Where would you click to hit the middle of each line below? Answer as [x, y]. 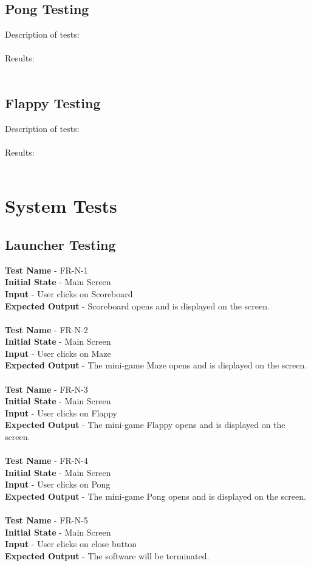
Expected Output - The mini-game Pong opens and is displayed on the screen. [155, 496]
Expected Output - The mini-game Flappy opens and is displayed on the [145, 425]
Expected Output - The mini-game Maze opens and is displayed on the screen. [156, 365]
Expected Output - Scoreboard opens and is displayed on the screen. [137, 305]
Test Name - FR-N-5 [46, 520]
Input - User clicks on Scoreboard [69, 293]
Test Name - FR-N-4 [46, 461]
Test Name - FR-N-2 [46, 329]
